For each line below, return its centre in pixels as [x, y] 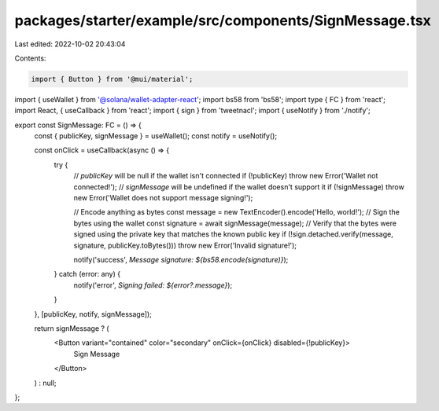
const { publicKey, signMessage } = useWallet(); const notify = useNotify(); [156, 136]
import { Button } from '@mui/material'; [112, 79]
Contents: [30, 58]
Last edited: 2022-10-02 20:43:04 [70, 44]
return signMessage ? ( [72, 328]
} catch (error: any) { [87, 274]
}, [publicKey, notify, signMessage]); [93, 314]
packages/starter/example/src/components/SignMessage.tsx [223, 20]
